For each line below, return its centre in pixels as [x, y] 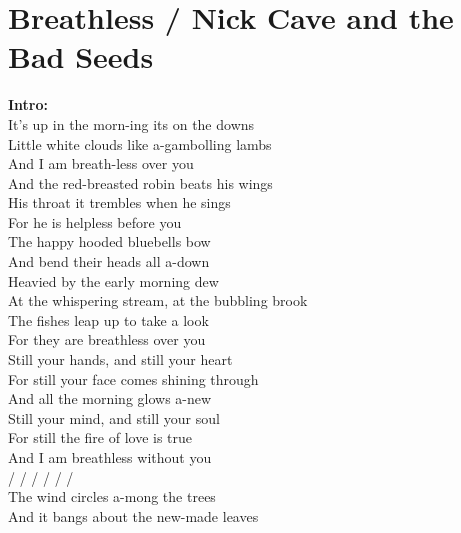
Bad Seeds [81, 56]
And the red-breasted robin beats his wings [140, 182]
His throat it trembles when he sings [119, 202]
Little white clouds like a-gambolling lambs [140, 143]
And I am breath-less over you [101, 163]
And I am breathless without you [110, 457]
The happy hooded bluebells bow [109, 241]
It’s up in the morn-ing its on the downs [131, 123]
